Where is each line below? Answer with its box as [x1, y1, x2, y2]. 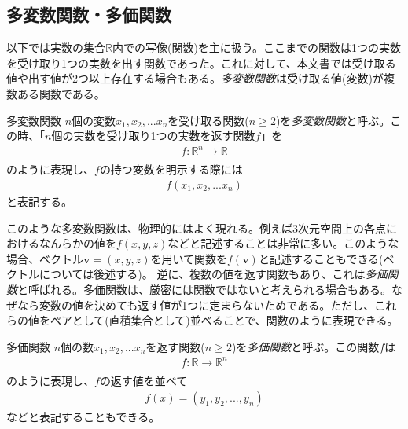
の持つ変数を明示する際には [99, 161, 243, 178]
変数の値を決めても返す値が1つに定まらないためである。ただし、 [39, 296, 375, 313]
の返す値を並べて [99, 372, 188, 388]
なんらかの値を [39, 235, 116, 251]
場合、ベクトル [6, 250, 83, 266]
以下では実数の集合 [6, 39, 105, 56]
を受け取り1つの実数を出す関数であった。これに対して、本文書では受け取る [6, 54, 396, 71]
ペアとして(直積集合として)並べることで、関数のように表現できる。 [50, 312, 399, 328]
